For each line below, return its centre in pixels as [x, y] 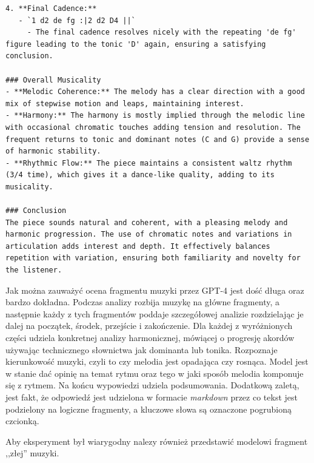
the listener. [34, 270]
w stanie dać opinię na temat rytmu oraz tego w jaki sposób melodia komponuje [155, 373]
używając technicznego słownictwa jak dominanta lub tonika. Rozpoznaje [142, 349]
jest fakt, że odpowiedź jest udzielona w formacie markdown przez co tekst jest [152, 397]
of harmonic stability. [53, 151]
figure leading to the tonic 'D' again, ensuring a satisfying [136, 44]
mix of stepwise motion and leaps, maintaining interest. [125, 103]
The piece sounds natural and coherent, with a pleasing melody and [147, 222]
